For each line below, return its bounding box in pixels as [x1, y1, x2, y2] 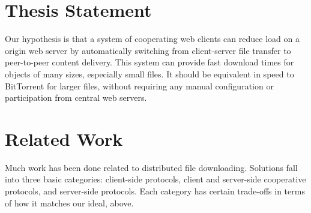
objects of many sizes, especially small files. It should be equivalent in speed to [5, 67, 294, 80]
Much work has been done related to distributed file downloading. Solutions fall [5, 161, 298, 173]
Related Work [5, 126, 123, 151]
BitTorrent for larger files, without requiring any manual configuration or [5, 79, 274, 92]
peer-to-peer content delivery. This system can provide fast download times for [5, 56, 294, 68]
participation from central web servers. [5, 91, 147, 104]
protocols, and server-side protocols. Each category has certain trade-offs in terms [5, 185, 305, 197]
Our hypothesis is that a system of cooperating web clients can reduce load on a [5, 32, 300, 45]
